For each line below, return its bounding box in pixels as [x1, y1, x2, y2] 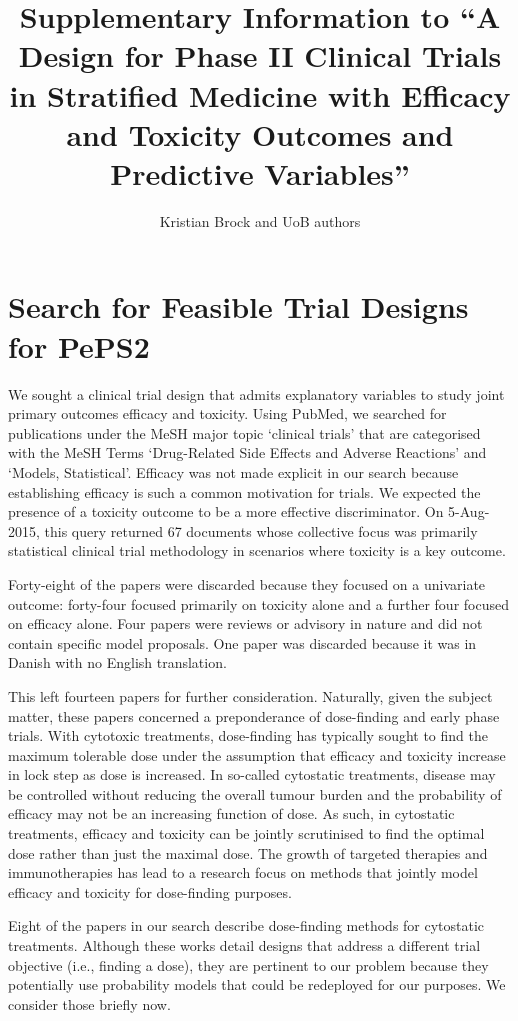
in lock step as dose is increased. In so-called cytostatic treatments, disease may [8, 764, 496, 785]
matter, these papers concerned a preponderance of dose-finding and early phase [8, 705, 500, 726]
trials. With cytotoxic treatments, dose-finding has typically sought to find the [8, 725, 488, 746]
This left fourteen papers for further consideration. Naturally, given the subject [8, 685, 493, 706]
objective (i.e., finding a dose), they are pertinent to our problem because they [8, 954, 489, 975]
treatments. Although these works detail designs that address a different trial [8, 935, 481, 956]
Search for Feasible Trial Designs [8, 286, 469, 327]
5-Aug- [448, 501, 490, 522]
